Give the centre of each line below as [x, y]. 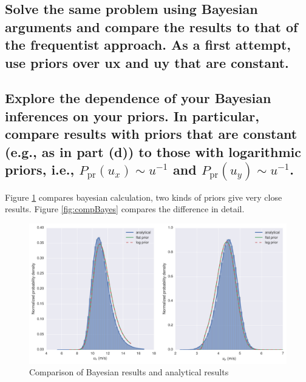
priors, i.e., [40, 169]
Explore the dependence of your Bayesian [138, 98]
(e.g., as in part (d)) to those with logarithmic [153, 151]
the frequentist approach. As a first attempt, [148, 45]
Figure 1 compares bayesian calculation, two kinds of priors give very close [144, 197]
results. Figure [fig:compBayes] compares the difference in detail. [125, 209]
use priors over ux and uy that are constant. [147, 62]
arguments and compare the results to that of [151, 26]
